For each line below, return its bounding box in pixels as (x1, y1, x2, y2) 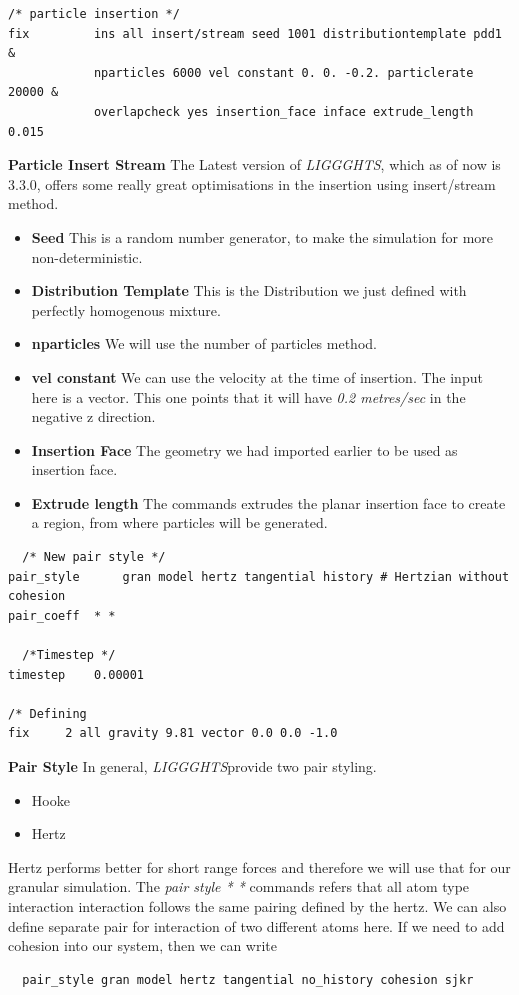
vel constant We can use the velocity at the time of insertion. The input (31, 366, 483, 387)
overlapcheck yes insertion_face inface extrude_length (93, 104, 474, 119)
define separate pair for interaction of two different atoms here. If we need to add (8, 915, 505, 936)
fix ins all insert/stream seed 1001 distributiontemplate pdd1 (8, 26, 502, 41)
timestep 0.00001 (8, 667, 145, 682)
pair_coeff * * (8, 608, 116, 623)
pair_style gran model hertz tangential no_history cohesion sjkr (22, 972, 474, 987)
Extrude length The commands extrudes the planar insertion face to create (31, 492, 506, 513)
